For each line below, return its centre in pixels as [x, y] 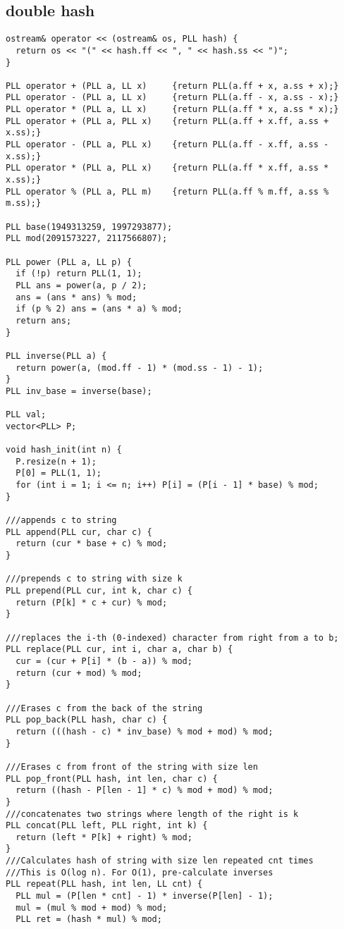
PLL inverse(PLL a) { [56, 356]
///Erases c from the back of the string [104, 708]
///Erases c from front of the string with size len [132, 767]
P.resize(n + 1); [56, 461]
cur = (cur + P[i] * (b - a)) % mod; [104, 661]
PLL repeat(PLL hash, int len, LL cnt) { [104, 884]
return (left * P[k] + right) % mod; [104, 837]
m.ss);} [24, 203]
